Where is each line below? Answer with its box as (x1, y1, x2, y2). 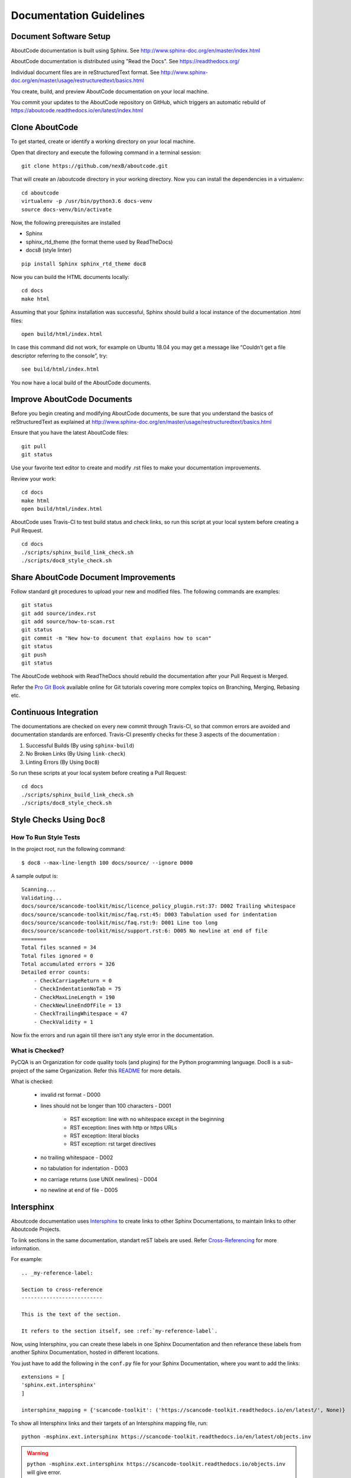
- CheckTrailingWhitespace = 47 (33, 1010, 128, 1017)
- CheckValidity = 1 (33, 1019, 93, 1025)
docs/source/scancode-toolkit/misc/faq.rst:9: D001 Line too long (21, 919, 218, 926)
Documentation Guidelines (11, 9, 145, 22)
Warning (27, 1449, 48, 1457)
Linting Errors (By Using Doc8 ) (25, 759, 100, 766)
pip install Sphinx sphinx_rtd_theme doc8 (21, 260, 147, 267)
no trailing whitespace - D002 (40, 1153, 113, 1161)
